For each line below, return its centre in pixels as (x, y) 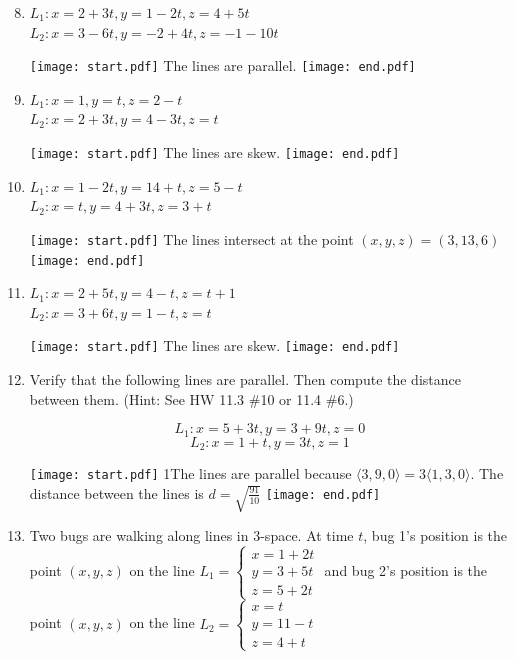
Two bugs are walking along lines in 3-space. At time (191, 535)
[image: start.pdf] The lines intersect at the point (191, 238)
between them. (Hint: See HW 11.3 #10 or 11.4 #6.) (191, 398)
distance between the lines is (116, 492)
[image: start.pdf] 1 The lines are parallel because (190, 473)
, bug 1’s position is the (435, 535)
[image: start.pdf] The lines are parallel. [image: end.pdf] (222, 65)
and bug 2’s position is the (406, 569)
